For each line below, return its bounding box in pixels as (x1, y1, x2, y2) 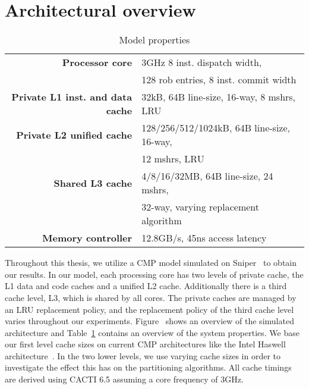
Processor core (62, 55, 133, 70)
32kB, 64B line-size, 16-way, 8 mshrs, (141, 90, 296, 104)
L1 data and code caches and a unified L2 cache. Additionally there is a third (5, 280, 287, 292)
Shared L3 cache (53, 175, 133, 190)
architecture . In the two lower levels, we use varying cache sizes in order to (5, 349, 281, 362)
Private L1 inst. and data (11, 90, 133, 104)
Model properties (119, 33, 190, 47)
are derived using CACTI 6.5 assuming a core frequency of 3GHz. (5, 373, 244, 385)
